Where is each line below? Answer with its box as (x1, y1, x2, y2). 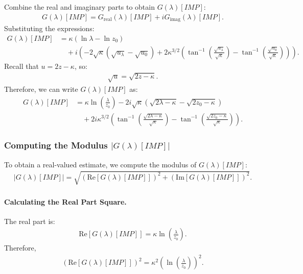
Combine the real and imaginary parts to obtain (4, 2, 155, 12)
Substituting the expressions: (4, 23, 95, 34)
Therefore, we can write (4, 83, 78, 94)
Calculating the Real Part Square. (4, 196, 127, 207)
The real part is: (4, 215, 55, 226)
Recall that (4, 60, 39, 71)
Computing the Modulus (4, 139, 108, 152)
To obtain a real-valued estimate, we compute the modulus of (4, 159, 197, 169)
